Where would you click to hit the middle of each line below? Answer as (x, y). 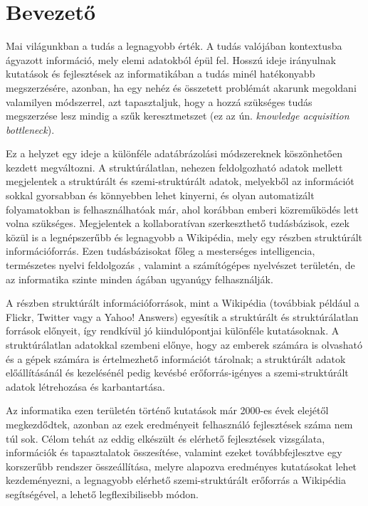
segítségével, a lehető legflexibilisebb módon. (102, 494)
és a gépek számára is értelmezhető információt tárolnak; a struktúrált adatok (176, 358)
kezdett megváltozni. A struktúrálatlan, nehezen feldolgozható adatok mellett (174, 167)
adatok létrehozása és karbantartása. (85, 386)
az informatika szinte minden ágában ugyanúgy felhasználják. (140, 279)
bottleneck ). (30, 129)
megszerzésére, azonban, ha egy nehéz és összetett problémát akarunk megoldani (181, 87)
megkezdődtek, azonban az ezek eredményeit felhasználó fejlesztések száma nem (179, 424)
